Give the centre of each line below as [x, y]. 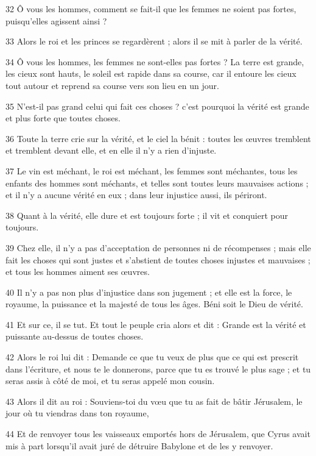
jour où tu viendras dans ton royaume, [77, 413]
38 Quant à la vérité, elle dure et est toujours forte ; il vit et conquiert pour [147, 215]
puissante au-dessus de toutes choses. [75, 336]
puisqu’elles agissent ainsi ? [56, 20]
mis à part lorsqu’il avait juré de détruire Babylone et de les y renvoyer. [139, 445]
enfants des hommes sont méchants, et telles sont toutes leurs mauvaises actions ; [157, 183]
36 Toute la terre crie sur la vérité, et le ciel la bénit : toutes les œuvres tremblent [158, 138]
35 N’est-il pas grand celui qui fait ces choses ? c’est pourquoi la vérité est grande [157, 106]
